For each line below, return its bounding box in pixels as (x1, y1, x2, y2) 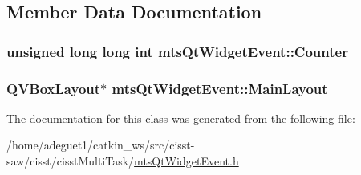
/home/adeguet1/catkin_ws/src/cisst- (6, 136, 195, 153)
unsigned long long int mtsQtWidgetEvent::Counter (6, 41, 348, 61)
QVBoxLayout (6, 78, 101, 98)
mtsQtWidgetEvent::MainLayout (112, 78, 328, 98)
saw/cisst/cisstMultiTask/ (6, 153, 135, 169)
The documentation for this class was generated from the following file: (6, 109, 355, 126)
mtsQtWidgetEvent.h (134, 153, 239, 169)
